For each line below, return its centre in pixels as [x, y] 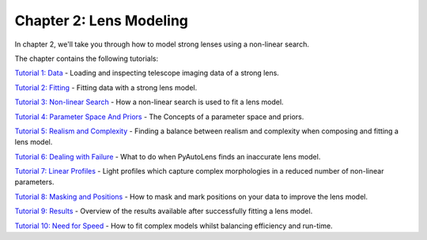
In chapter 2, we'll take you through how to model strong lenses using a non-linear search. [162, 44]
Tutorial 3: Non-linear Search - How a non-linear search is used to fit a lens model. [149, 102]
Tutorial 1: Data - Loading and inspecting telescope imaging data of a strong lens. [147, 73]
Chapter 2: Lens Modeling [102, 21]
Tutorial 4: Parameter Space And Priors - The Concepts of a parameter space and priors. [159, 116]
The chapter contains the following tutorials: [86, 58]
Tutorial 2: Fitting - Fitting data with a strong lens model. [106, 88]
